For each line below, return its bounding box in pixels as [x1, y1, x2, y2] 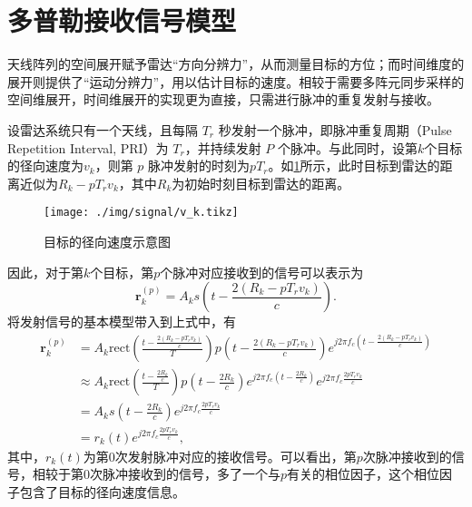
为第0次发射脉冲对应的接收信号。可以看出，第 [83, 446, 357, 465]
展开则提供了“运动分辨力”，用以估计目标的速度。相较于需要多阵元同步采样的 [7, 72, 465, 91]
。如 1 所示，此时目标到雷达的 [268, 156, 440, 175]
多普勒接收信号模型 [7, 2, 237, 39]
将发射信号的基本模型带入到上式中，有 [7, 312, 236, 331]
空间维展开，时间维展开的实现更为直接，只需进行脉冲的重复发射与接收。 [7, 90, 439, 109]
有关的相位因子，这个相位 [287, 464, 440, 483]
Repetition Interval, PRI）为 [7, 138, 169, 157]
